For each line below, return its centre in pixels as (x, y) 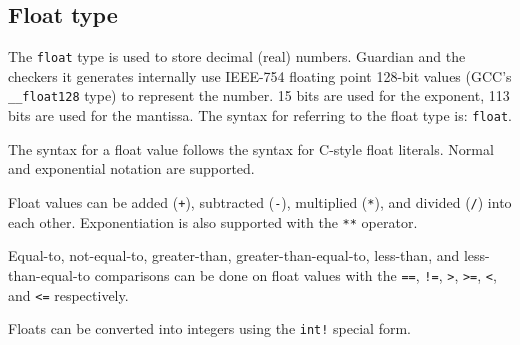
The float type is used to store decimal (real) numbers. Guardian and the (237, 56)
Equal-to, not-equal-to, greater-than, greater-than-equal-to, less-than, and (234, 255)
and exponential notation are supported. (131, 168)
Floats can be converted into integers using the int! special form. (209, 328)
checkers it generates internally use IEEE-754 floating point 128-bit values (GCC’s (260, 75)
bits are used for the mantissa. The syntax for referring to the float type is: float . (260, 115)
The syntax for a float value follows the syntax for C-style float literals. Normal (251, 148)
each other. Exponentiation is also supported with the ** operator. (213, 221)
